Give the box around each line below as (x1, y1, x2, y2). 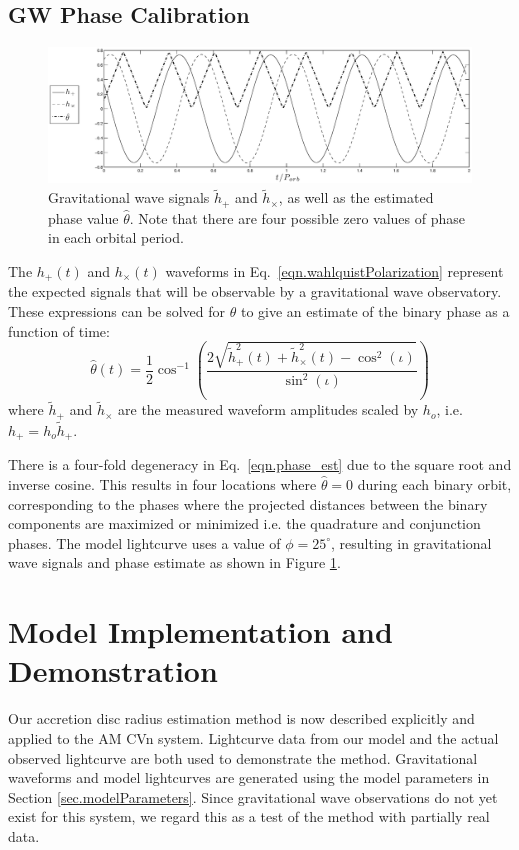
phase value (48, 207, 119, 228)
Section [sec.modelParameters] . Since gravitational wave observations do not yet (8, 786, 498, 807)
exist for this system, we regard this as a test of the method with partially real (8, 806, 490, 827)
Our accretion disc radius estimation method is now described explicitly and (8, 708, 475, 729)
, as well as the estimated (278, 187, 434, 208)
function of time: (8, 320, 110, 341)
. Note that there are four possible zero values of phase (129, 207, 465, 228)
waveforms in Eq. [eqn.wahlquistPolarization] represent (165, 260, 504, 281)
